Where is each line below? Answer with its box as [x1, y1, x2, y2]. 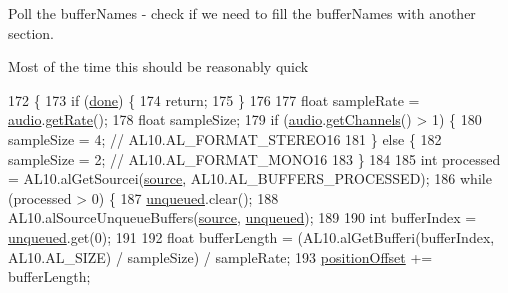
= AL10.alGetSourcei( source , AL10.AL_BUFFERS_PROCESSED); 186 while [8, 168, 492, 189]
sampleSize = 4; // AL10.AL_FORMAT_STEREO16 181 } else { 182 [8, 128, 442, 149]
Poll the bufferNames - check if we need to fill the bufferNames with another [8, 3, 476, 23]
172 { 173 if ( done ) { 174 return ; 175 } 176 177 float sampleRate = [8, 89, 420, 110]
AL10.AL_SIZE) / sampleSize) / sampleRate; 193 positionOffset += [8, 246, 433, 267]
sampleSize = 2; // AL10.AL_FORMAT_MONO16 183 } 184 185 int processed [8, 148, 501, 169]
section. [8, 22, 54, 43]
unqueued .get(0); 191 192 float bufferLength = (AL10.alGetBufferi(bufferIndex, [8, 226, 495, 247]
